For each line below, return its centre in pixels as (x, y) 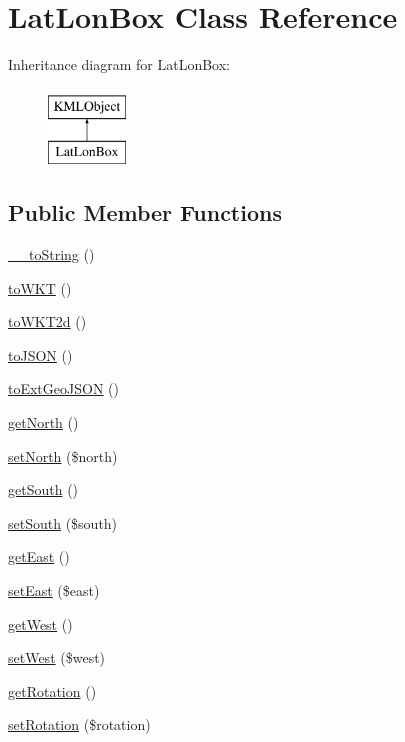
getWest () (40, 623)
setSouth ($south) (63, 522)
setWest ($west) (57, 657)
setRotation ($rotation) (79, 724)
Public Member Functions (145, 212)
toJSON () (40, 354)
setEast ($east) (54, 590)
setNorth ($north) (63, 455)
